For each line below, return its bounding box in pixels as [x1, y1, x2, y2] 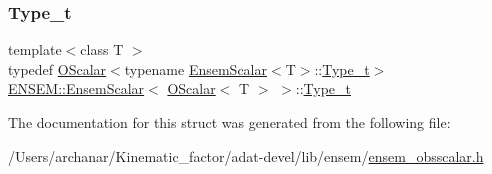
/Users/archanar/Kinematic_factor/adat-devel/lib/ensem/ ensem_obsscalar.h [8, 145, 484, 166]
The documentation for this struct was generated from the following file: [8, 112, 451, 132]
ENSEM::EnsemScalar [8, 78, 145, 99]
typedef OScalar [8, 58, 107, 79]
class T [80, 39, 124, 60]
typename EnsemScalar [124, 58, 267, 79]
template [8, 39, 62, 60]
